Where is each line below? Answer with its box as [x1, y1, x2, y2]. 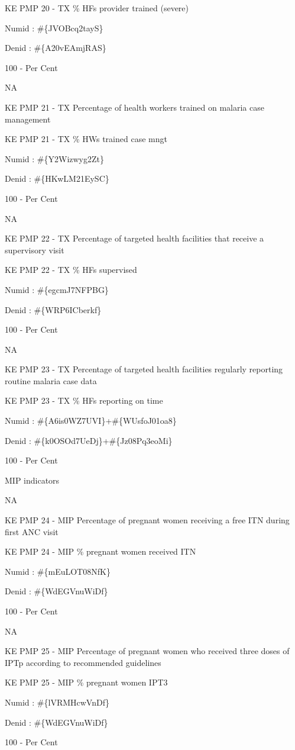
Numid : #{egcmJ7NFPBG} [5, 283, 109, 295]
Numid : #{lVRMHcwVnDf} [5, 696, 109, 708]
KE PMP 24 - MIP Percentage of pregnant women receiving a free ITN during [5, 514, 290, 526]
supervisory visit [5, 243, 64, 256]
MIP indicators [5, 474, 60, 486]
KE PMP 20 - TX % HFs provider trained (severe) [5, 2, 189, 14]
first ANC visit [5, 525, 59, 537]
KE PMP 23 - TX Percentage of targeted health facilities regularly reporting [5, 363, 283, 375]
